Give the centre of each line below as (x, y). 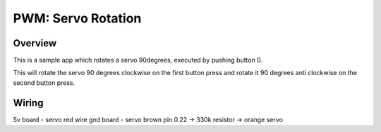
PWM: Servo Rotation (77, 18)
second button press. (44, 82)
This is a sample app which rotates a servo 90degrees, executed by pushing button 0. (138, 60)
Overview (35, 43)
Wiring (28, 103)
